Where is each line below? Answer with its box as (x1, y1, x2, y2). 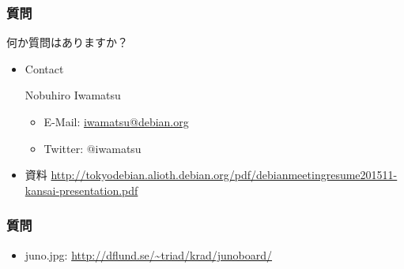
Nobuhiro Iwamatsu (25, 87, 121, 103)
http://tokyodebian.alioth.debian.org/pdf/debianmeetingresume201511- (51, 166, 398, 183)
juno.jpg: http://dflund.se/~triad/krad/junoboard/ (25, 246, 273, 263)
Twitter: (43, 140, 84, 156)
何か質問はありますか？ (6, 34, 128, 50)
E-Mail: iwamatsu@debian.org (43, 114, 189, 129)
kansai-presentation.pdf (25, 181, 138, 198)
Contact (25, 60, 64, 77)
